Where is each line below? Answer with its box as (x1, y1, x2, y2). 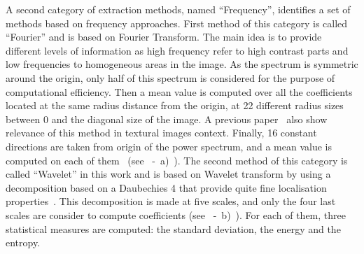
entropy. (6, 235, 41, 250)
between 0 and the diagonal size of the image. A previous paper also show (6, 111, 328, 126)
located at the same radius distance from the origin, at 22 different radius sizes (6, 98, 344, 113)
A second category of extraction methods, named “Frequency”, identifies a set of (6, 2, 351, 16)
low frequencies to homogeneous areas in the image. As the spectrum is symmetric (6, 57, 358, 71)
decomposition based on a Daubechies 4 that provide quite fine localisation (6, 180, 327, 195)
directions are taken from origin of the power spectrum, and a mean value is (6, 139, 332, 153)
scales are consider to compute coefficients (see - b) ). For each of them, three (6, 207, 346, 222)
